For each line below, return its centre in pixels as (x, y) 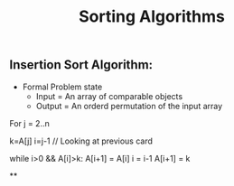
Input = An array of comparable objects (109, 96)
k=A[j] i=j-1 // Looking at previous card (81, 141)
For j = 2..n (29, 123)
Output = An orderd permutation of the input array (129, 106)
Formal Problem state (62, 87)
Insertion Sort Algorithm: (81, 65)
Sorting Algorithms (152, 17)
